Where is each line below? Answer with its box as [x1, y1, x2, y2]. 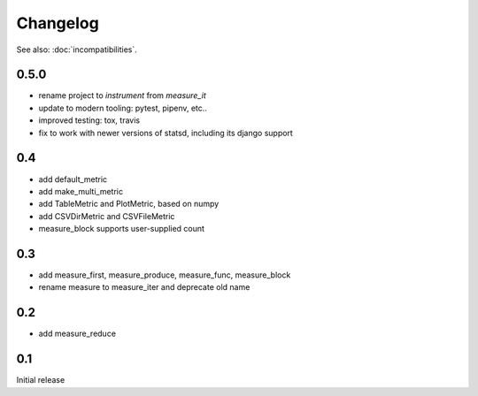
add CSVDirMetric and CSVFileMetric [38, 210, 175, 221]
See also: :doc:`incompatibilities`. [16, 44, 137, 55]
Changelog [16, 13, 99, 33]
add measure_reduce [38, 328, 117, 339]
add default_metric [38, 173, 108, 185]
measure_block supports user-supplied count [38, 224, 205, 234]
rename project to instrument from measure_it [38, 90, 207, 101]
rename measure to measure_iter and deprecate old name [38, 282, 251, 293]
